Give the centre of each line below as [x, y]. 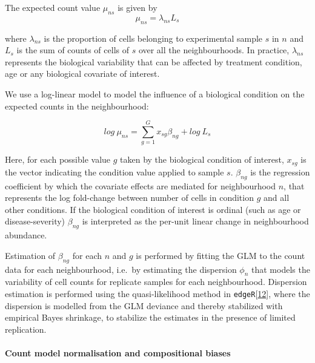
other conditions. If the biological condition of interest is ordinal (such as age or [153, 209]
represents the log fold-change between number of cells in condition [129, 198]
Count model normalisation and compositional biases [118, 352]
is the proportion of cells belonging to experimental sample [153, 38]
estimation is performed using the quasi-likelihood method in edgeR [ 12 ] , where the [157, 293]
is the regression [280, 172]
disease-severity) [35, 221]
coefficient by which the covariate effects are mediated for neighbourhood [141, 185]
